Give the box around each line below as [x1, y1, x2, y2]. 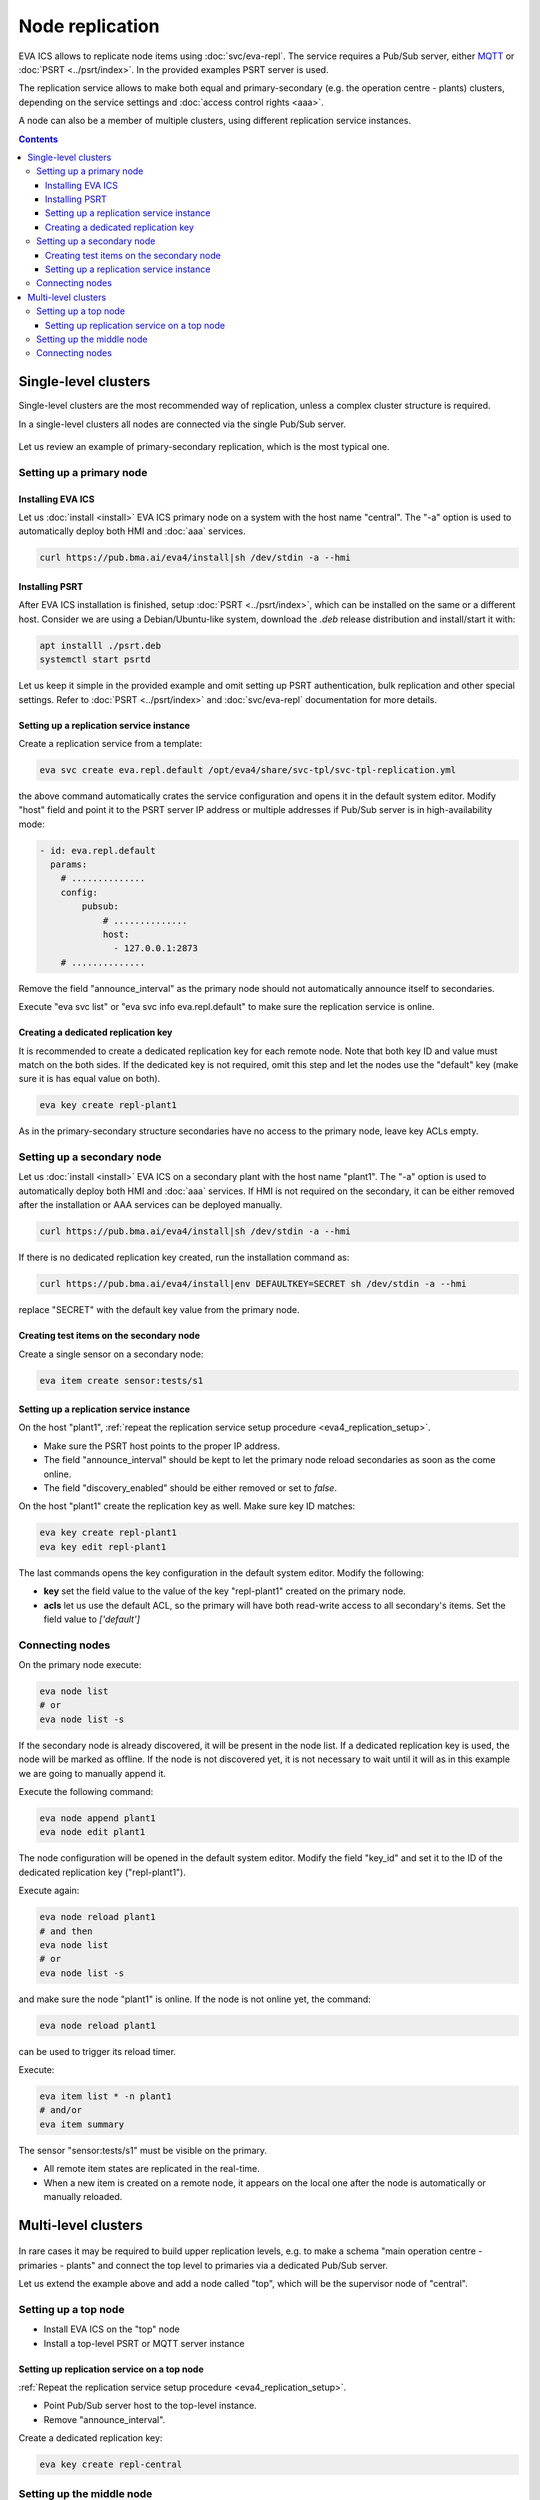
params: [50, 859, 88, 870]
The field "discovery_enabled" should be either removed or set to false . [43, 1482, 337, 1494]
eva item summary [39, 2118, 125, 2130]
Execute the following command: [18, 1786, 154, 1798]
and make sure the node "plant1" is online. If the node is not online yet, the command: [18, 1993, 372, 2005]
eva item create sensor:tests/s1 [39, 1375, 204, 1386]
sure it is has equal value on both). [18, 1073, 161, 1085]
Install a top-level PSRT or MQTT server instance [43, 2337, 245, 2349]
